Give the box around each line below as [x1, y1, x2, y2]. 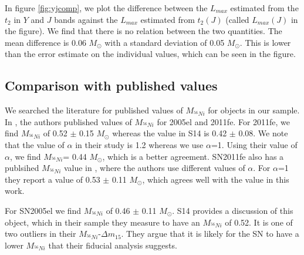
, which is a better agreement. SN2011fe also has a [102, 150, 284, 162]
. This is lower [239, 36, 291, 48]
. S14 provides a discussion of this [172, 204, 293, 216]
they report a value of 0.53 [5, 173, 100, 185]
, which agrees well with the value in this [142, 173, 289, 185]
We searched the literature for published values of [5, 104, 183, 116]
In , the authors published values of [5, 115, 132, 127]
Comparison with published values [5, 76, 218, 95]
